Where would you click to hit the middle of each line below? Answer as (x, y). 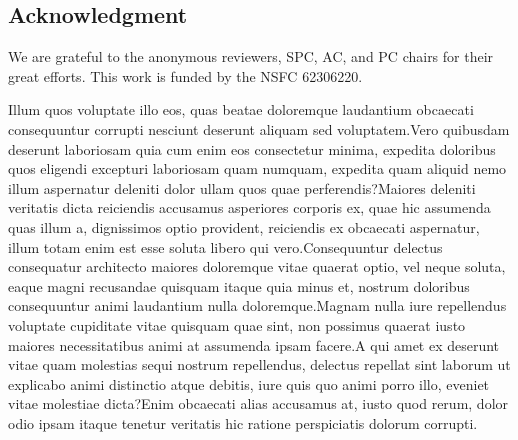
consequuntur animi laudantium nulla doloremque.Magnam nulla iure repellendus (257, 305)
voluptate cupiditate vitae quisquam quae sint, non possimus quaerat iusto (237, 324)
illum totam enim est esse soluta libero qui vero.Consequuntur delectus (225, 246)
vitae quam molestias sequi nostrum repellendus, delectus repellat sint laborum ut (259, 364)
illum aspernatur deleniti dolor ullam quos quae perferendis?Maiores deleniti (242, 187)
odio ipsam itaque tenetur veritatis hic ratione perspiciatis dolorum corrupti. (243, 422)
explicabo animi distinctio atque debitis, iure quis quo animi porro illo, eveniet (249, 383)
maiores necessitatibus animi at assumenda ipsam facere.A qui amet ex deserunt (254, 344)
